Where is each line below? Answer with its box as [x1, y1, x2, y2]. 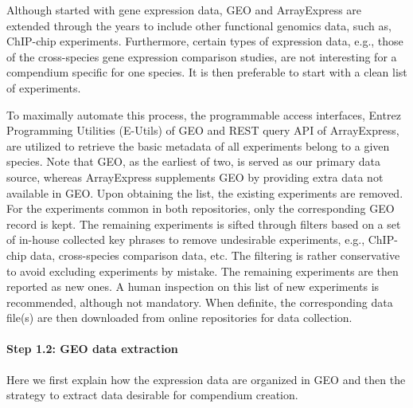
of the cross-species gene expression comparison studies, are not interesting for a [6, 48, 397, 65]
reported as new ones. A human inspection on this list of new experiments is [6, 278, 380, 295]
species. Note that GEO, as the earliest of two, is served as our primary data [6, 153, 380, 170]
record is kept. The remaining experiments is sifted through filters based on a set [6, 215, 401, 232]
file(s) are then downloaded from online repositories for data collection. [6, 309, 353, 326]
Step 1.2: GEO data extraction [6, 340, 178, 357]
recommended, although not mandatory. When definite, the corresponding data [6, 293, 393, 310]
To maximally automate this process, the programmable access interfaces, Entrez [6, 106, 401, 123]
